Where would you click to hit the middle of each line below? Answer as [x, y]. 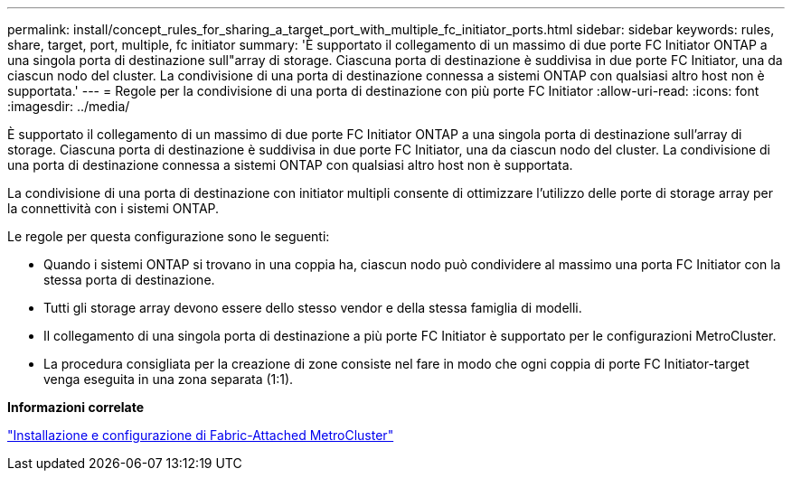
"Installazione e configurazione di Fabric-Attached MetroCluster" [201, 435]
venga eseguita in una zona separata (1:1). [169, 379]
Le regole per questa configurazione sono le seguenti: [169, 236]
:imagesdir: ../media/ [69, 106]
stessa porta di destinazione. [129, 280]
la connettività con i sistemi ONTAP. [113, 208]
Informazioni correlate [76, 407]
